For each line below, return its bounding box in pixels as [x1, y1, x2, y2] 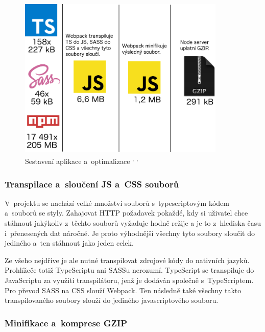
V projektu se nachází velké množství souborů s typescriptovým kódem [5, 197, 229, 208]
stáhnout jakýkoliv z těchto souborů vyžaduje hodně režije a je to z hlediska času [5, 218, 261, 228]
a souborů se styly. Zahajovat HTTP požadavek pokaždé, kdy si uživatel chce [5, 207, 248, 218]
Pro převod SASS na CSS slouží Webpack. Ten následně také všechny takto [5, 284, 242, 295]
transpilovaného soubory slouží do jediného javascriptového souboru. [5, 295, 219, 305]
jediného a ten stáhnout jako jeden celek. [5, 238, 134, 248]
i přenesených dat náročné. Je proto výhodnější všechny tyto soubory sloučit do [5, 227, 255, 238]
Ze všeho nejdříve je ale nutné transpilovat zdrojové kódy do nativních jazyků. [5, 254, 250, 265]
